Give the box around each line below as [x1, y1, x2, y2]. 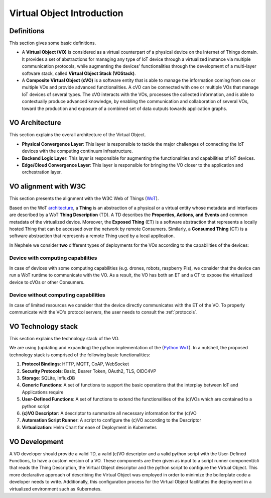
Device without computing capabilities [9, 291, 105, 298]
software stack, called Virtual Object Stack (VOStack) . [22, 70, 136, 76]
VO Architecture [9, 119, 61, 127]
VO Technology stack [9, 322, 78, 331]
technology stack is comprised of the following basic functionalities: [9, 352, 151, 358]
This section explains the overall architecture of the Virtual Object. [9, 132, 146, 138]
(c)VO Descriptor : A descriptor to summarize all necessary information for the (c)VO [22, 410, 197, 416]
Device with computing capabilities [9, 254, 97, 261]
